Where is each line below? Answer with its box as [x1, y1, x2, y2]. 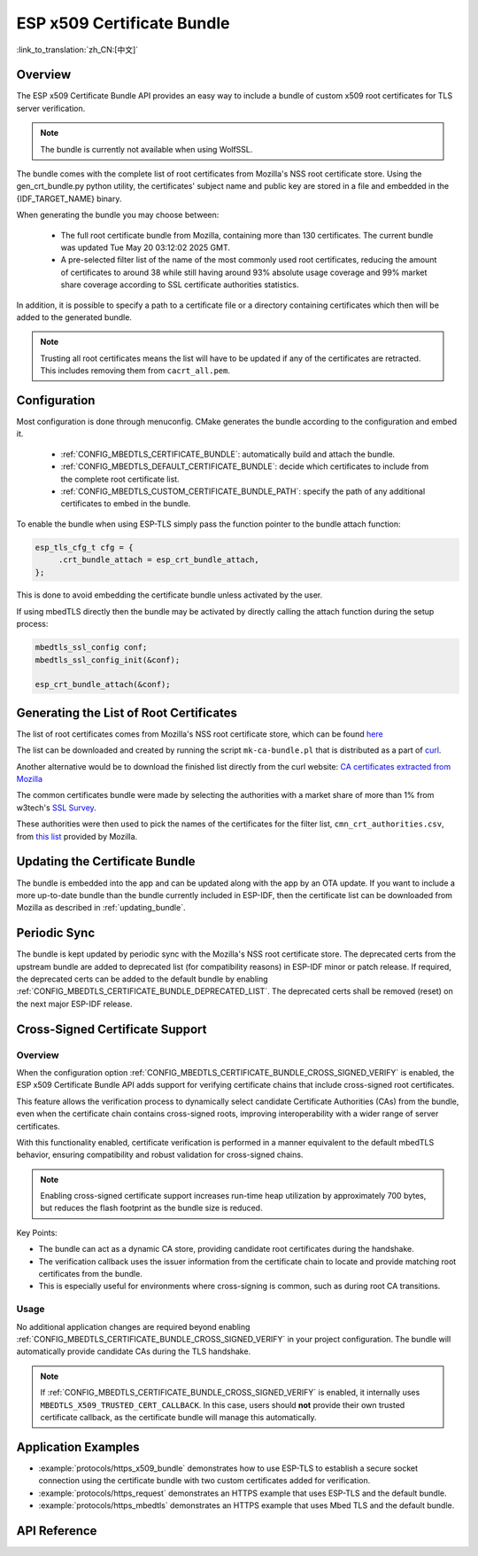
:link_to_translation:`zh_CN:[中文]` [16, 44, 139, 55]
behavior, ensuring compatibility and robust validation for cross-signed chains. [16, 1149, 304, 1161]
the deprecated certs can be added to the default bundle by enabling [16, 973, 269, 984]
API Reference [16, 1523, 97, 1538]
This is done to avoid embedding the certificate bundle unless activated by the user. [16, 590, 323, 600]
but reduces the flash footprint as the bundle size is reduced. [40, 1202, 263, 1214]
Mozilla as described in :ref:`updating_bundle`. [16, 903, 186, 913]
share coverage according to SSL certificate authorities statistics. [60, 279, 300, 290]
